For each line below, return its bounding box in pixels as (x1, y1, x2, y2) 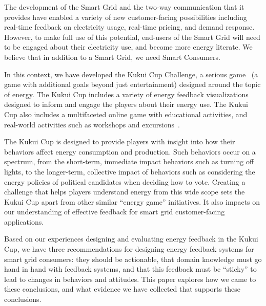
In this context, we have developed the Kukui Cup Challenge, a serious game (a (4, 69, 258, 79)
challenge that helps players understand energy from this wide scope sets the (4, 186, 245, 197)
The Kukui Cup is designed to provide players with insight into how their (4, 136, 235, 147)
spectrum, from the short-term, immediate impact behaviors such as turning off (4, 156, 254, 167)
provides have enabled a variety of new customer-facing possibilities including (4, 11, 247, 22)
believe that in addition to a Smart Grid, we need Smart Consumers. (4, 51, 220, 62)
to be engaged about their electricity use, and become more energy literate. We (4, 41, 253, 52)
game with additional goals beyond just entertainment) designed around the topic (4, 79, 261, 90)
